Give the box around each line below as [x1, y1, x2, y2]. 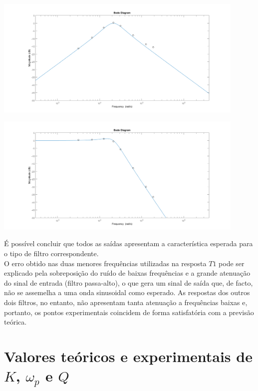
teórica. [4, 317, 27, 327]
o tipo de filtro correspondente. [4, 248, 99, 258]
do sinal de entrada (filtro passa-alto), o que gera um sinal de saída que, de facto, [4, 277, 253, 288]
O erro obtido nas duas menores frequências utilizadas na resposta [4, 258, 207, 268]
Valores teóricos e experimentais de [4, 346, 253, 366]
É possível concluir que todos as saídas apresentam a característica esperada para [4, 238, 253, 249]
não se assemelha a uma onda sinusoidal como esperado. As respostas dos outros [4, 287, 250, 298]
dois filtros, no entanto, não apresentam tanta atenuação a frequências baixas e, [4, 297, 248, 307]
